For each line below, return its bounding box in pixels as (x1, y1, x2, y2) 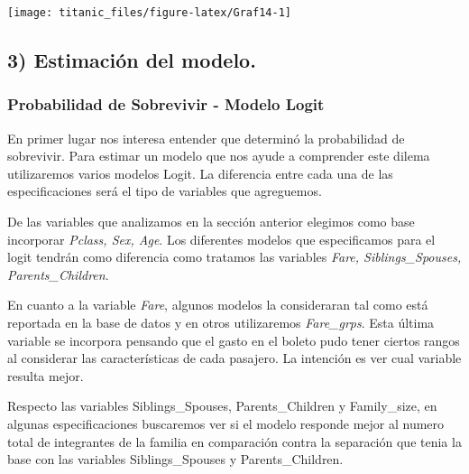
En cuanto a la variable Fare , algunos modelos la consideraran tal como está (7, 295, 428, 314)
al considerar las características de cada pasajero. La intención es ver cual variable (7, 349, 462, 367)
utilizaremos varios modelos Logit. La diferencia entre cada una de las (7, 163, 393, 182)
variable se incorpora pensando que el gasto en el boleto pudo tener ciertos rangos (7, 330, 460, 349)
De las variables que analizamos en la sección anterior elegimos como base (7, 212, 415, 231)
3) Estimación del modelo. (7, 46, 256, 74)
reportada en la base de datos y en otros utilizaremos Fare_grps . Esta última (7, 313, 435, 331)
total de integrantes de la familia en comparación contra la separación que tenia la (7, 432, 462, 451)
